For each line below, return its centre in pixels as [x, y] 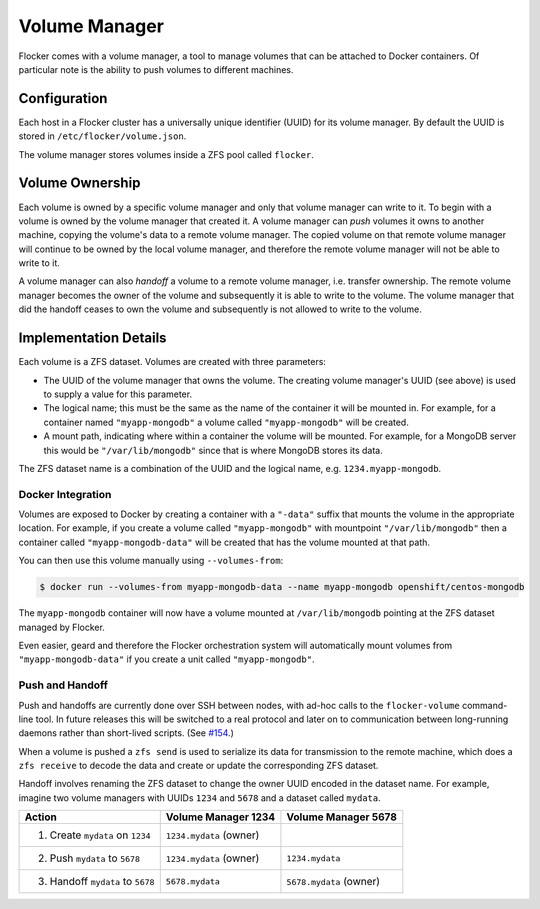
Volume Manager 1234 [220, 817]
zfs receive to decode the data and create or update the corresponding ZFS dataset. [198, 766]
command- [484, 705]
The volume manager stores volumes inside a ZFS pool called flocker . [166, 154]
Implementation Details [92, 338]
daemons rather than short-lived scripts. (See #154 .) [126, 733]
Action [40, 817]
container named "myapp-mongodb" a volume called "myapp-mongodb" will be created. [226, 422]
